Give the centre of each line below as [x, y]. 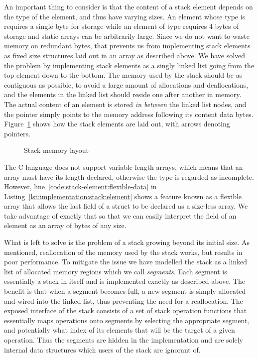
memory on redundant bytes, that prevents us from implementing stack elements [127, 46]
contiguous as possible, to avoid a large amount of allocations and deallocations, [126, 84]
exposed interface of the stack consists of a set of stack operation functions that [126, 310]
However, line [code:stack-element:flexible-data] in [80, 186]
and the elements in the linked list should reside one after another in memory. [123, 94]
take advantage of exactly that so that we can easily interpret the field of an [120, 215]
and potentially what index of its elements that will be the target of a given [120, 330]
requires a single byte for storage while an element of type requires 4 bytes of [122, 26]
